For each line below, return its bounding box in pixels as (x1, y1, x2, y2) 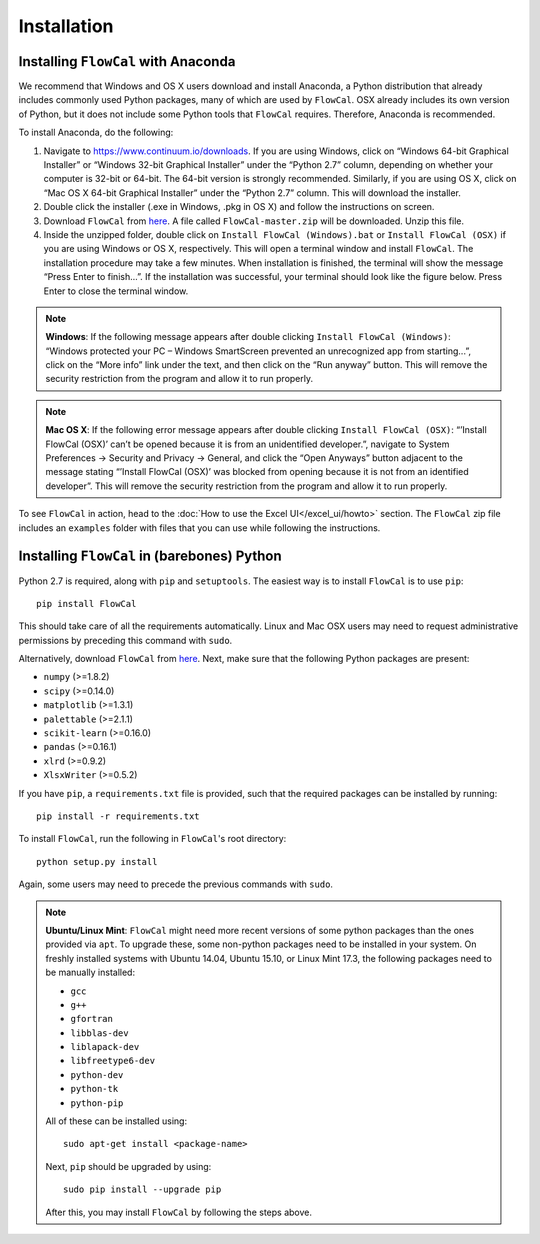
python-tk (70, 1083, 119, 1095)
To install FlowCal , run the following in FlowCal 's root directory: (18, 833, 287, 845)
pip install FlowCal (36, 598, 137, 609)
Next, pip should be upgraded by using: (45, 1160, 212, 1172)
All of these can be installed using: (45, 1115, 188, 1127)
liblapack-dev (70, 1041, 140, 1053)
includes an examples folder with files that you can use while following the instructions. (18, 521, 381, 534)
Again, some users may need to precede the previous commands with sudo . (18, 878, 334, 890)
